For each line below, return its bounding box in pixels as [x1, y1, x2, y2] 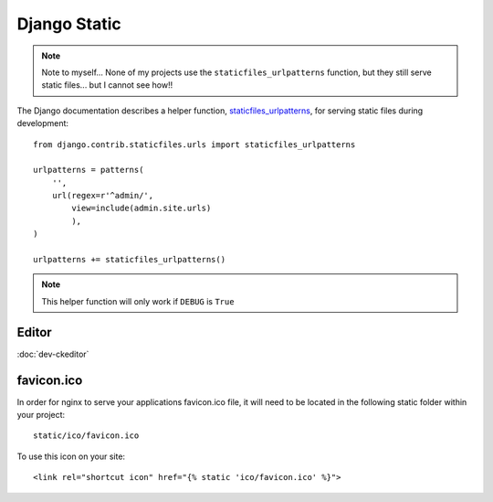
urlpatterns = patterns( [33, 165, 144, 176]
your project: [16, 410, 66, 420]
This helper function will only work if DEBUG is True [41, 295, 235, 306]
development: [16, 118, 68, 129]
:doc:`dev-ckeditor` [16, 348, 89, 359]
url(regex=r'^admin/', [51, 190, 154, 201]
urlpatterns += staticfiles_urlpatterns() [33, 254, 226, 265]
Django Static [16, 14, 122, 34]
